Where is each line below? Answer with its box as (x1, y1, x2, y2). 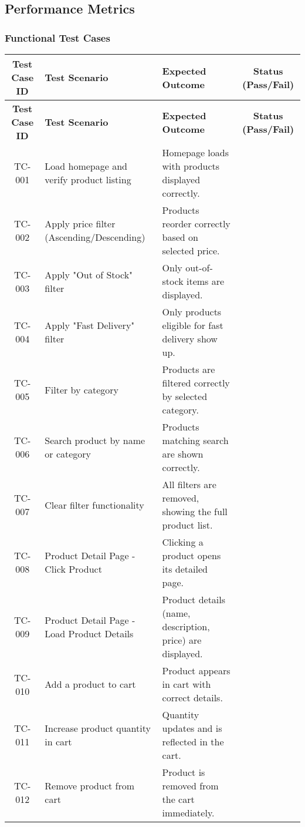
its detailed (162, 562, 208, 576)
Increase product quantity (45, 721, 151, 735)
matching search (162, 433, 229, 447)
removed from (162, 779, 219, 792)
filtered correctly (162, 376, 230, 389)
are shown (162, 447, 204, 460)
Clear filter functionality (45, 497, 144, 512)
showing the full (162, 505, 228, 518)
